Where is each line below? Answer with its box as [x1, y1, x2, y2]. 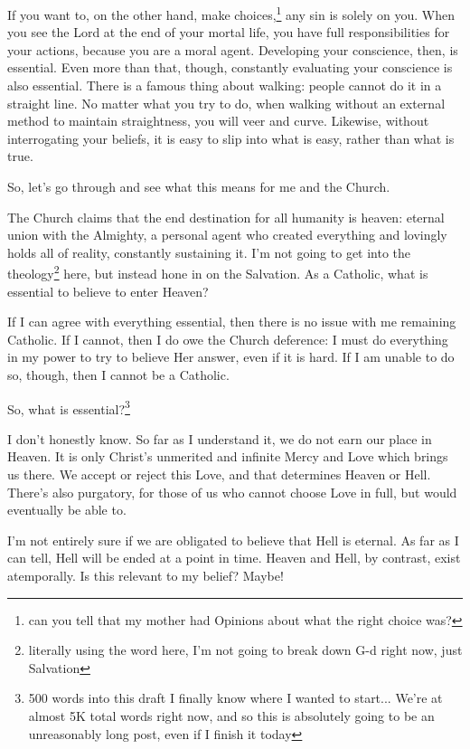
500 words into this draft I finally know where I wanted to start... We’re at [28, 688, 443, 707]
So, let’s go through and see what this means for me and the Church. [7, 177, 390, 195]
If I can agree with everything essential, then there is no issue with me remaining [7, 312, 456, 331]
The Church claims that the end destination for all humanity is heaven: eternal [7, 207, 445, 226]
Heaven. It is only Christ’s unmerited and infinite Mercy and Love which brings [7, 447, 448, 466]
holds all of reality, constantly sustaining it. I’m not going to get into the [7, 242, 411, 261]
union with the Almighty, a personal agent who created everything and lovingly [7, 225, 447, 244]
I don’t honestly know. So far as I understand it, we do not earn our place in [7, 429, 432, 448]
